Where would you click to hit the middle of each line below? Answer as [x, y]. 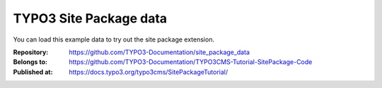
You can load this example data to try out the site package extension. [114, 39]
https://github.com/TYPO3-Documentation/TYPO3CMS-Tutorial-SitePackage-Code [191, 62]
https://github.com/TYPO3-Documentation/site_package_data [160, 52]
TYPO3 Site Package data [90, 18]
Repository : [31, 52]
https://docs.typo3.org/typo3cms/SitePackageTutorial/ [149, 72]
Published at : [33, 72]
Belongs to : [30, 62]
